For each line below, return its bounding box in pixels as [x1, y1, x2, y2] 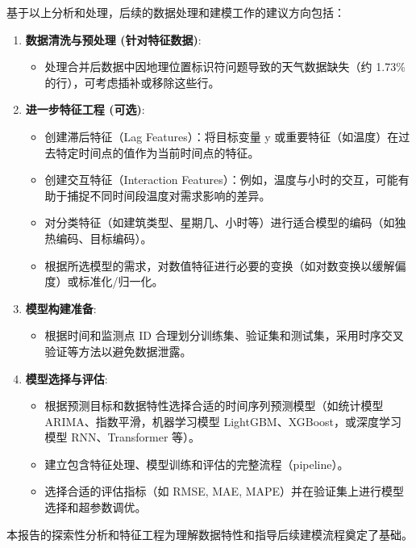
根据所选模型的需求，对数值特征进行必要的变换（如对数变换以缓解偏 [44, 257, 406, 274]
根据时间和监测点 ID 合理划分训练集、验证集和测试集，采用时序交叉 [44, 327, 404, 344]
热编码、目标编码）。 [44, 229, 152, 246]
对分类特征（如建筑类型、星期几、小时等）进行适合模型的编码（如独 [44, 214, 406, 231]
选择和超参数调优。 [44, 499, 147, 516]
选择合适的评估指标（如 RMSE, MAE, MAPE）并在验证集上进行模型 [44, 483, 405, 500]
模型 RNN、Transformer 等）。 [44, 429, 201, 446]
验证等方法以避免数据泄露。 [44, 342, 192, 359]
